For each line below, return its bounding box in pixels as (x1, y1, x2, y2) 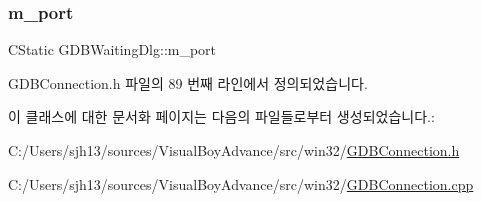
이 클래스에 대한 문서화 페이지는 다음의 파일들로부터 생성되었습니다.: (8, 106, 435, 127)
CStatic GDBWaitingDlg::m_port (8, 39, 217, 60)
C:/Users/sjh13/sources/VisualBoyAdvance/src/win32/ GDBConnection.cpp (8, 173, 474, 194)
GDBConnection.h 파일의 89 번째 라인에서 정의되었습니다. (8, 72, 368, 93)
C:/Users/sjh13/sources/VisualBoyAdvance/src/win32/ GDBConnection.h (8, 140, 460, 160)
